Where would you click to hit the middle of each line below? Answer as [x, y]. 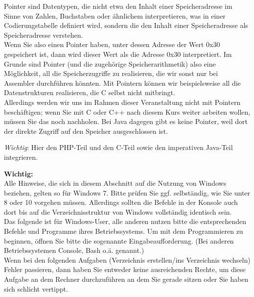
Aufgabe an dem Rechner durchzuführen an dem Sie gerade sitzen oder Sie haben [126, 279]
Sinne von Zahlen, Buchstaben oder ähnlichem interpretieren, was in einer [115, 15]
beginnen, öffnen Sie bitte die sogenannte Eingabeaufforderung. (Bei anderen [119, 240]
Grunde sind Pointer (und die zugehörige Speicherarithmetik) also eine [110, 63]
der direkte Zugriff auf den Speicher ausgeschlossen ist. [86, 131]
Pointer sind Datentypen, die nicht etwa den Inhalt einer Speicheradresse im [118, 6]
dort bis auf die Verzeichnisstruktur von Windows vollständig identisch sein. [118, 211]
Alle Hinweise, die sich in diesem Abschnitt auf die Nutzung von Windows [115, 183]
